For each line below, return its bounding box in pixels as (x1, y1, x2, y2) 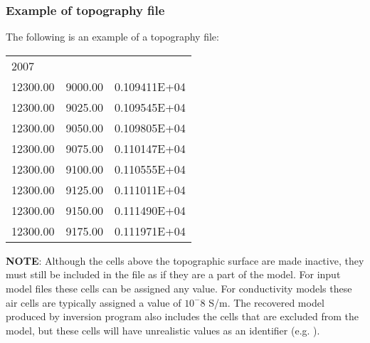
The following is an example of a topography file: (6, 29, 219, 44)
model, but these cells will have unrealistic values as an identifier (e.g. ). (6, 322, 320, 337)
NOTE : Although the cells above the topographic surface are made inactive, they (6, 253, 364, 268)
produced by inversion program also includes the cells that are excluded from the (6, 309, 359, 324)
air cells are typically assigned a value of (6, 295, 181, 310)
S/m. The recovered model (208, 295, 324, 310)
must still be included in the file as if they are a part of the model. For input (6, 267, 341, 282)
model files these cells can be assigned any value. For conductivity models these (6, 281, 352, 295)
